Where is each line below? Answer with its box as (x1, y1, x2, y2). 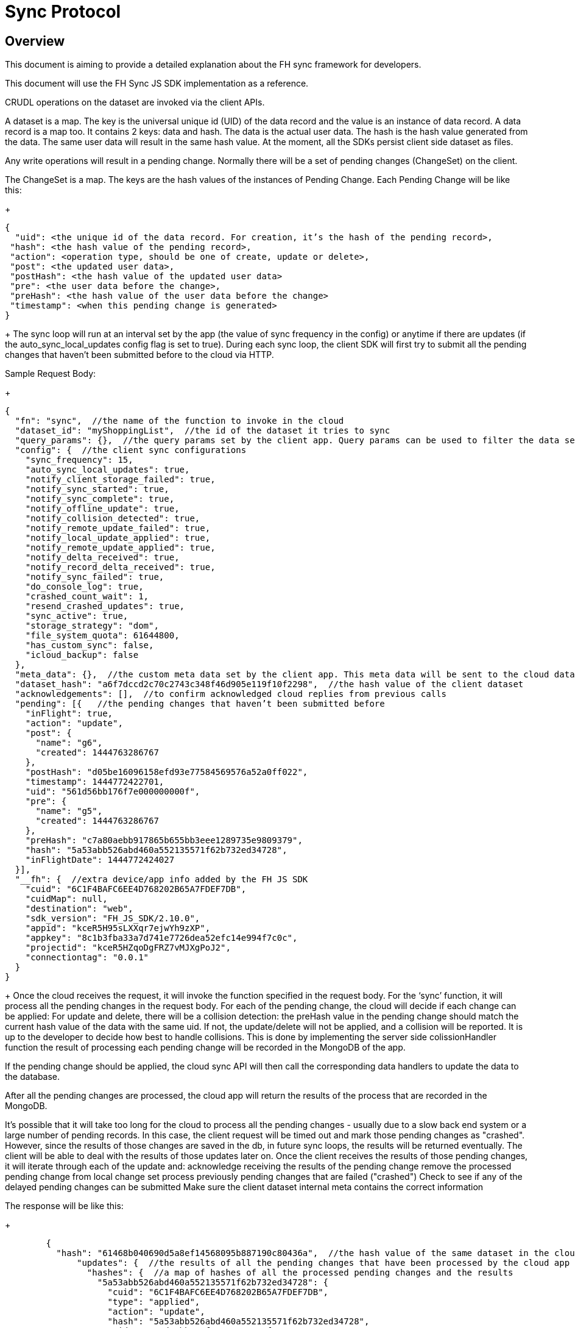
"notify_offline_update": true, (25, 504, 180, 514)
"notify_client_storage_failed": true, (25, 474, 216, 485)
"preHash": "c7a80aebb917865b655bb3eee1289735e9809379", (25, 835, 303, 846)
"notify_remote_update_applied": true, (25, 543, 216, 553)
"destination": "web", (25, 904, 133, 914)
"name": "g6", (35, 738, 103, 748)
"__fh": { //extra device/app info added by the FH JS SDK (15, 874, 308, 885)
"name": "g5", (35, 806, 103, 816)
